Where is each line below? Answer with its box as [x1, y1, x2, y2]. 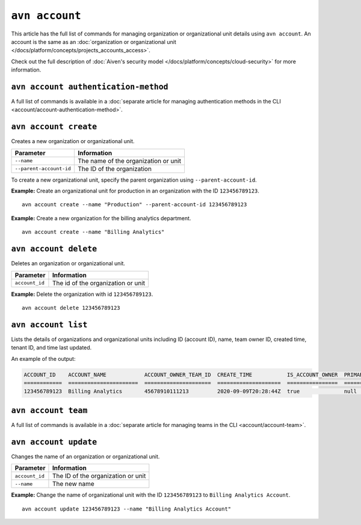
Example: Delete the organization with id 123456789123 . [11, 290, 153, 298]
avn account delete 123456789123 [22, 304, 120, 311]
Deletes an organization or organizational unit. [11, 260, 126, 267]
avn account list [11, 319, 88, 330]
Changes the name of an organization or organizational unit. [11, 453, 160, 460]
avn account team [11, 405, 88, 415]
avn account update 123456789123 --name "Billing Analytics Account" [22, 505, 232, 512]
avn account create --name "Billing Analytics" [22, 229, 165, 236]
